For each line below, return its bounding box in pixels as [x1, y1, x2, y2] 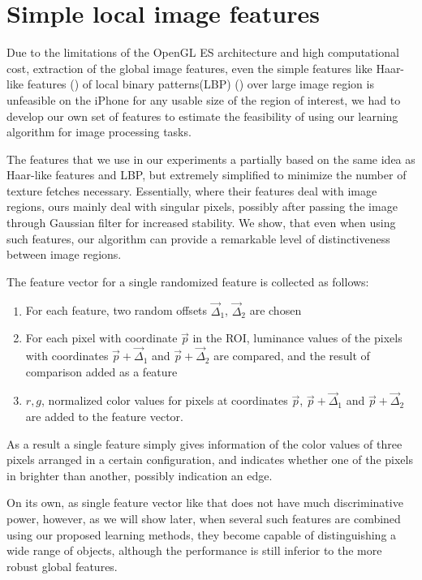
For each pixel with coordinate [25, 329, 178, 346]
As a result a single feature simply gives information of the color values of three [6, 435, 403, 452]
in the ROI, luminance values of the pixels [192, 329, 403, 346]
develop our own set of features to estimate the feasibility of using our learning [6, 107, 398, 124]
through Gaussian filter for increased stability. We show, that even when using [6, 214, 396, 231]
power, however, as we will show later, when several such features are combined [6, 510, 401, 527]
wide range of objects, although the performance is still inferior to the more [6, 542, 382, 559]
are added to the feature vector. [25, 408, 183, 425]
